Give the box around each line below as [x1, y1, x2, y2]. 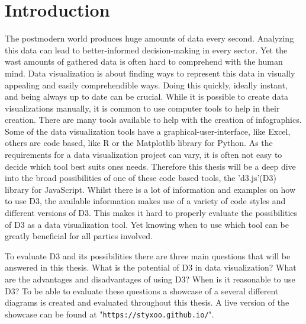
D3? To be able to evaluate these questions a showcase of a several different [5, 284, 279, 297]
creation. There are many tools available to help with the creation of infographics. [5, 113, 302, 126]
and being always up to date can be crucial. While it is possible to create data [5, 90, 289, 103]
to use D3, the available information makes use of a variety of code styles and [5, 195, 286, 207]
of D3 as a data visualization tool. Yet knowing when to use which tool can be [5, 218, 289, 230]
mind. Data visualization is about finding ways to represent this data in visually [5, 66, 295, 79]
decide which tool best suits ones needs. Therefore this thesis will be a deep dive [5, 160, 296, 172]
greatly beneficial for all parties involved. [5, 230, 153, 242]
